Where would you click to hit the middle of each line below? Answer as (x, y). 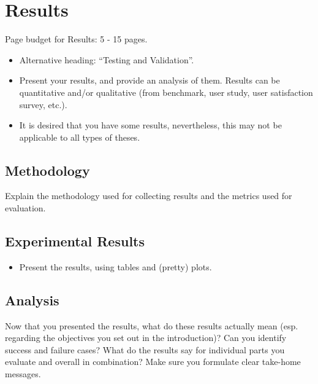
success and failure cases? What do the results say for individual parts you (145, 349)
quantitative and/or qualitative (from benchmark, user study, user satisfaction (166, 92)
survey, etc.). (43, 104)
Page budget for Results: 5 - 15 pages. (76, 39)
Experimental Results (75, 241)
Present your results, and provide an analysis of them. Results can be (150, 80)
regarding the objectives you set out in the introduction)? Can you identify (146, 338)
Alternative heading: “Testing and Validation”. (107, 59)
